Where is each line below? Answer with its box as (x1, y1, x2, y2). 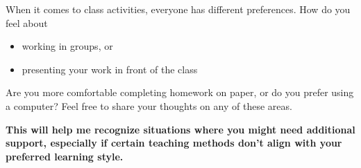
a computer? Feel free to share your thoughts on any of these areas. (6, 98, 292, 113)
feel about (6, 15, 48, 30)
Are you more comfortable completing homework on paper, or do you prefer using (6, 85, 354, 100)
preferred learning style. (6, 149, 124, 163)
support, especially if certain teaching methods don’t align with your (6, 136, 342, 150)
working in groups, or (22, 39, 113, 53)
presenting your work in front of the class (22, 62, 198, 76)
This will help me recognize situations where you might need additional (6, 122, 355, 136)
